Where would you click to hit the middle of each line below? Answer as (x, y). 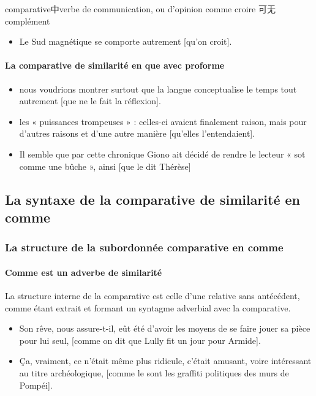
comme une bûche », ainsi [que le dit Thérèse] (105, 166)
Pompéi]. (36, 385)
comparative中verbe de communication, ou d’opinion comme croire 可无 (140, 9)
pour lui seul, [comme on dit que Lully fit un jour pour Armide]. (140, 340)
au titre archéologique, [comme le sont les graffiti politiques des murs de (154, 372)
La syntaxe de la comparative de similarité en (153, 199)
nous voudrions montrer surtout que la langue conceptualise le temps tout (158, 89)
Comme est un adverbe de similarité (84, 272)
